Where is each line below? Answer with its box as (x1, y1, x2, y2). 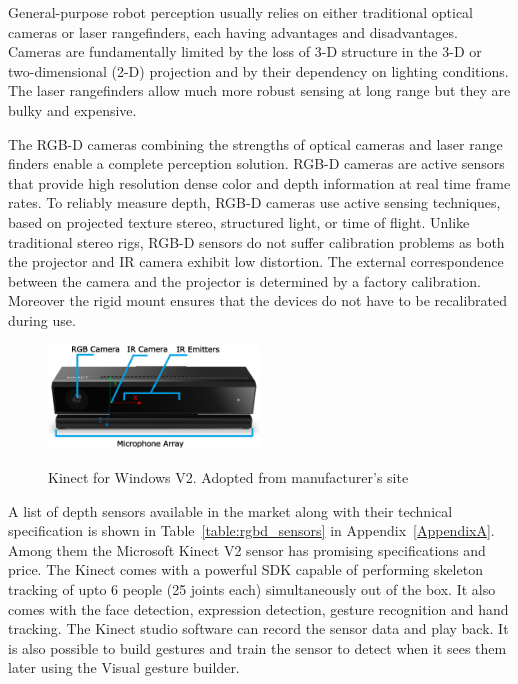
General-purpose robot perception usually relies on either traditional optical (8, 2, 473, 22)
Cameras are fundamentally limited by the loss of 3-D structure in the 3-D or (8, 41, 482, 62)
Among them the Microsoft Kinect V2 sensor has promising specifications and (8, 539, 486, 560)
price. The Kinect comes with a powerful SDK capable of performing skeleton (8, 559, 483, 580)
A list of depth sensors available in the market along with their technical (8, 500, 453, 521)
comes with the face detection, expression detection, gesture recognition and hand (8, 598, 509, 619)
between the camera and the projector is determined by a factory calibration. (8, 270, 481, 291)
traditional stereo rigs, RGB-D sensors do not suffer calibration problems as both (8, 231, 505, 252)
